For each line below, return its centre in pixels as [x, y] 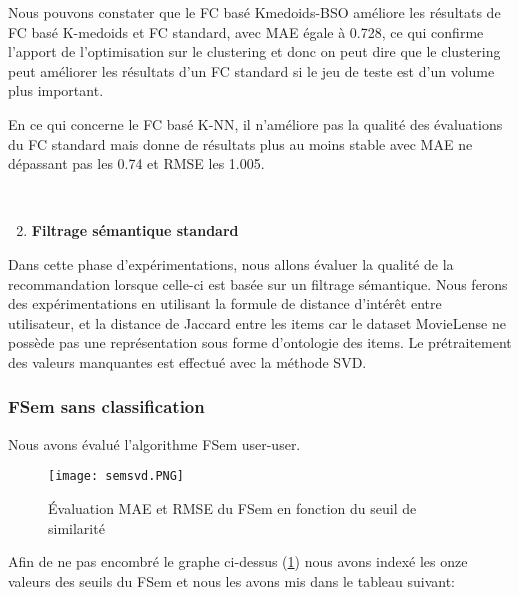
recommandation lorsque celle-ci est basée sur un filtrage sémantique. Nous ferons [258, 283]
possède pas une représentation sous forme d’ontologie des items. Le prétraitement [260, 342]
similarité [76, 527]
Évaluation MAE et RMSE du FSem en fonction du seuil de [232, 507]
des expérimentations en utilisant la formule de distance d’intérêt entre [225, 303]
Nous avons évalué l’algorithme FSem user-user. [154, 443]
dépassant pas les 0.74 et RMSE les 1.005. [136, 163]
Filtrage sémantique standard [135, 230]
